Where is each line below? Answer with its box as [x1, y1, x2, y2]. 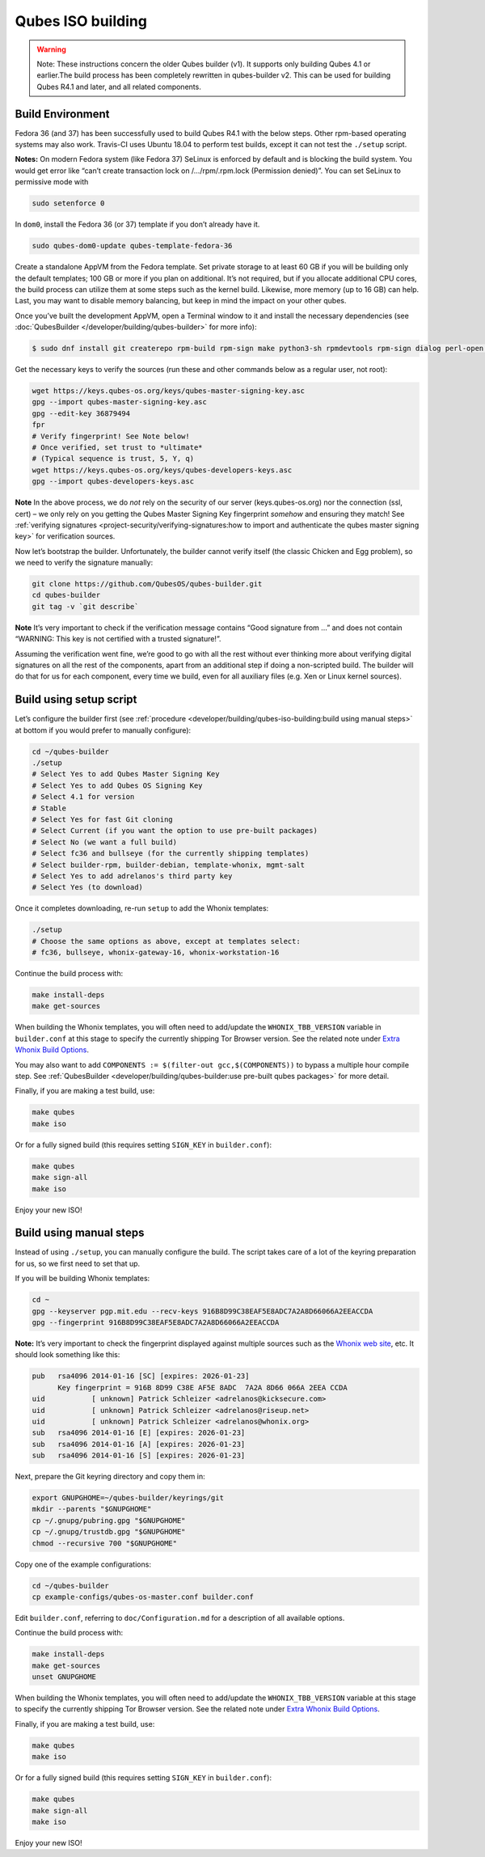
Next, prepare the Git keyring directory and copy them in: [15, 1472, 205, 1482]
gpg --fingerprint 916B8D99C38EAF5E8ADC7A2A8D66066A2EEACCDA [32, 1318, 280, 1326]
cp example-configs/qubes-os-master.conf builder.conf [32, 1592, 254, 1601]
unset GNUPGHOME [32, 1673, 97, 1681]
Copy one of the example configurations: [15, 1559, 151, 1569]
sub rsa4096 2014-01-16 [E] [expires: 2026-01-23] [32, 1428, 246, 1437]
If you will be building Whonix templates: [15, 1274, 150, 1284]
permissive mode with [15, 177, 89, 187]
